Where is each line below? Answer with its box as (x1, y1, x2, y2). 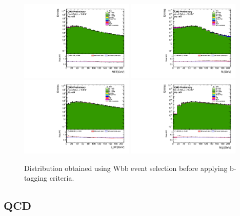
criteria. (49, 172, 74, 183)
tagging (24, 172, 48, 183)
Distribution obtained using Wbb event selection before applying (24, 162, 228, 173)
